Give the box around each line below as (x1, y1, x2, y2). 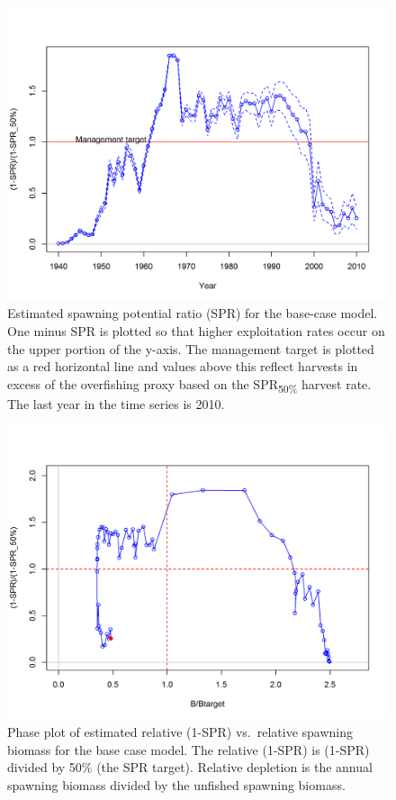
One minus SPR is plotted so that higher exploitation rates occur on (7, 322, 385, 341)
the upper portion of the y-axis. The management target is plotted (7, 339, 374, 358)
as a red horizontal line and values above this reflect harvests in (7, 357, 358, 376)
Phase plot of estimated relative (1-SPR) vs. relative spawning (7, 723, 354, 741)
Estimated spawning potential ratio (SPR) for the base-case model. (7, 304, 378, 323)
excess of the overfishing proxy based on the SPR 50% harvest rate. (7, 374, 372, 395)
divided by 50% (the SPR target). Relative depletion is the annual (7, 758, 373, 777)
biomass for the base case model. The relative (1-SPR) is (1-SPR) (7, 740, 370, 759)
